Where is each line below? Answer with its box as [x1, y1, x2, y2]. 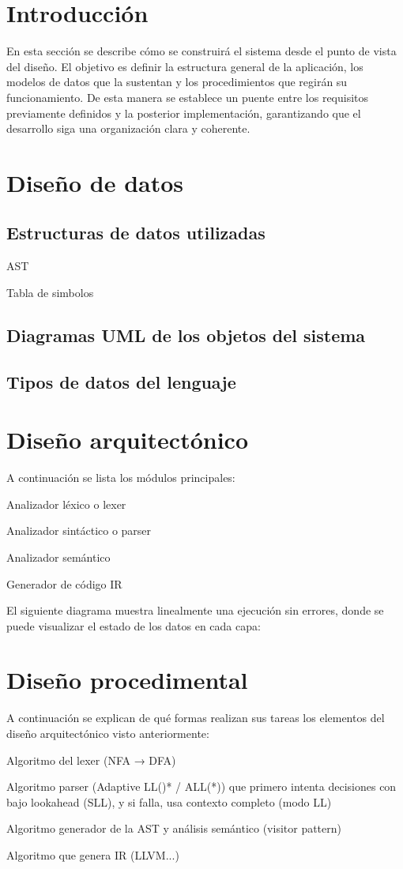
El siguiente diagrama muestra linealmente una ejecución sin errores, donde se [6, 602, 384, 619]
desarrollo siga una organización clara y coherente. [6, 120, 250, 137]
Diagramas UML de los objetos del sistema [6, 322, 366, 347]
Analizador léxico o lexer [6, 495, 126, 512]
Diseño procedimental [6, 664, 248, 696]
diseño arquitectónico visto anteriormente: [6, 725, 209, 742]
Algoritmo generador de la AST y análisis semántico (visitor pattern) [6, 820, 342, 837]
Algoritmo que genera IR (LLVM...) [6, 846, 179, 863]
